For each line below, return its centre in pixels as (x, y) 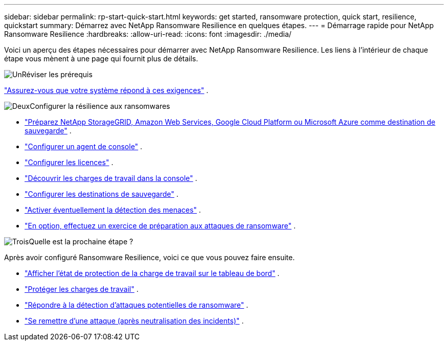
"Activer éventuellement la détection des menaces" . (113, 210)
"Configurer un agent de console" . (84, 146)
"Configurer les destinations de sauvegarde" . (102, 194)
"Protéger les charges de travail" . (82, 289)
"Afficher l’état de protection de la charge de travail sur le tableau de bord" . (152, 273)
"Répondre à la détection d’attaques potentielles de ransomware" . (137, 305)
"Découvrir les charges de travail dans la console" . (111, 178)
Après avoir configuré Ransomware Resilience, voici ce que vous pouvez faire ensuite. (150, 257)
